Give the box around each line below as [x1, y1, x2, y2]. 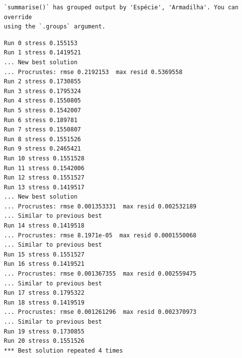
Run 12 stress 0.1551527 [4, 174, 85, 181]
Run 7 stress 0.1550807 [4, 126, 81, 133]
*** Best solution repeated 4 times [4, 347, 123, 354]
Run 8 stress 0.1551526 [4, 135, 81, 143]
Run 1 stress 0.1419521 [4, 49, 81, 56]
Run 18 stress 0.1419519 [4, 299, 85, 306]
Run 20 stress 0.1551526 [4, 337, 85, 345]
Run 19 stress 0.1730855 [4, 328, 85, 335]
